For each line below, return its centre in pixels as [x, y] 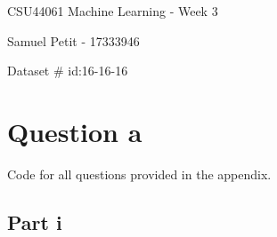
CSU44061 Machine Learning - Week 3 [113, 11]
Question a [75, 131]
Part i [35, 221]
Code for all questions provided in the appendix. [139, 174]
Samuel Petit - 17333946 [73, 40]
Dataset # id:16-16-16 [68, 71]
